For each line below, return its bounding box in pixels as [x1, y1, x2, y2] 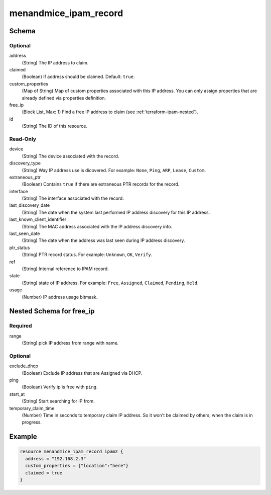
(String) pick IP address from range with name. [22, 340, 119, 346]
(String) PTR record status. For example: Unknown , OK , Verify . [22, 252, 153, 258]
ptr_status [9, 244, 30, 251]
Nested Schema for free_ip [9, 307, 95, 315]
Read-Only [9, 135, 37, 142]
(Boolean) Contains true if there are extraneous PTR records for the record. [22, 181, 180, 187]
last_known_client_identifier [9, 216, 67, 222]
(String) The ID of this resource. [22, 123, 88, 129]
